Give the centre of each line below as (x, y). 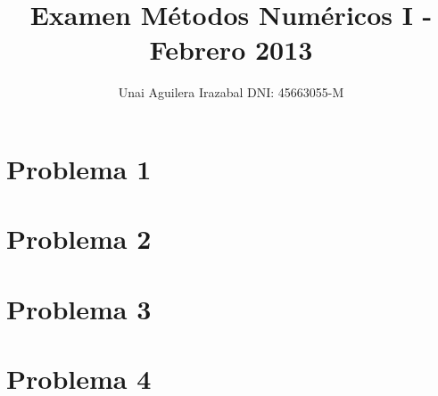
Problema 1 (79, 168)
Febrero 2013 (231, 49)
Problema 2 (79, 239)
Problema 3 (79, 308)
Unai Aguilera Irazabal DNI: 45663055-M (231, 92)
